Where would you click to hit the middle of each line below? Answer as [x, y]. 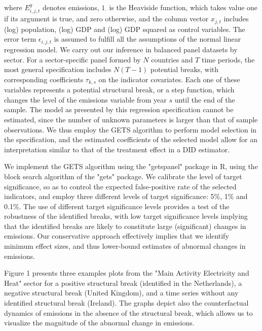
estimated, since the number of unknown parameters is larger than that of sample [131, 119]
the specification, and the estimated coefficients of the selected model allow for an [131, 139]
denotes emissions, [71, 7]
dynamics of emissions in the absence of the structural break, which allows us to [128, 312]
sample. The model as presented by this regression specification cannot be [119, 109]
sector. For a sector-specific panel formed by [72, 59]
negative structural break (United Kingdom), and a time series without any [121, 293]
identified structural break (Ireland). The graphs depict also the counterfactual [126, 303]
